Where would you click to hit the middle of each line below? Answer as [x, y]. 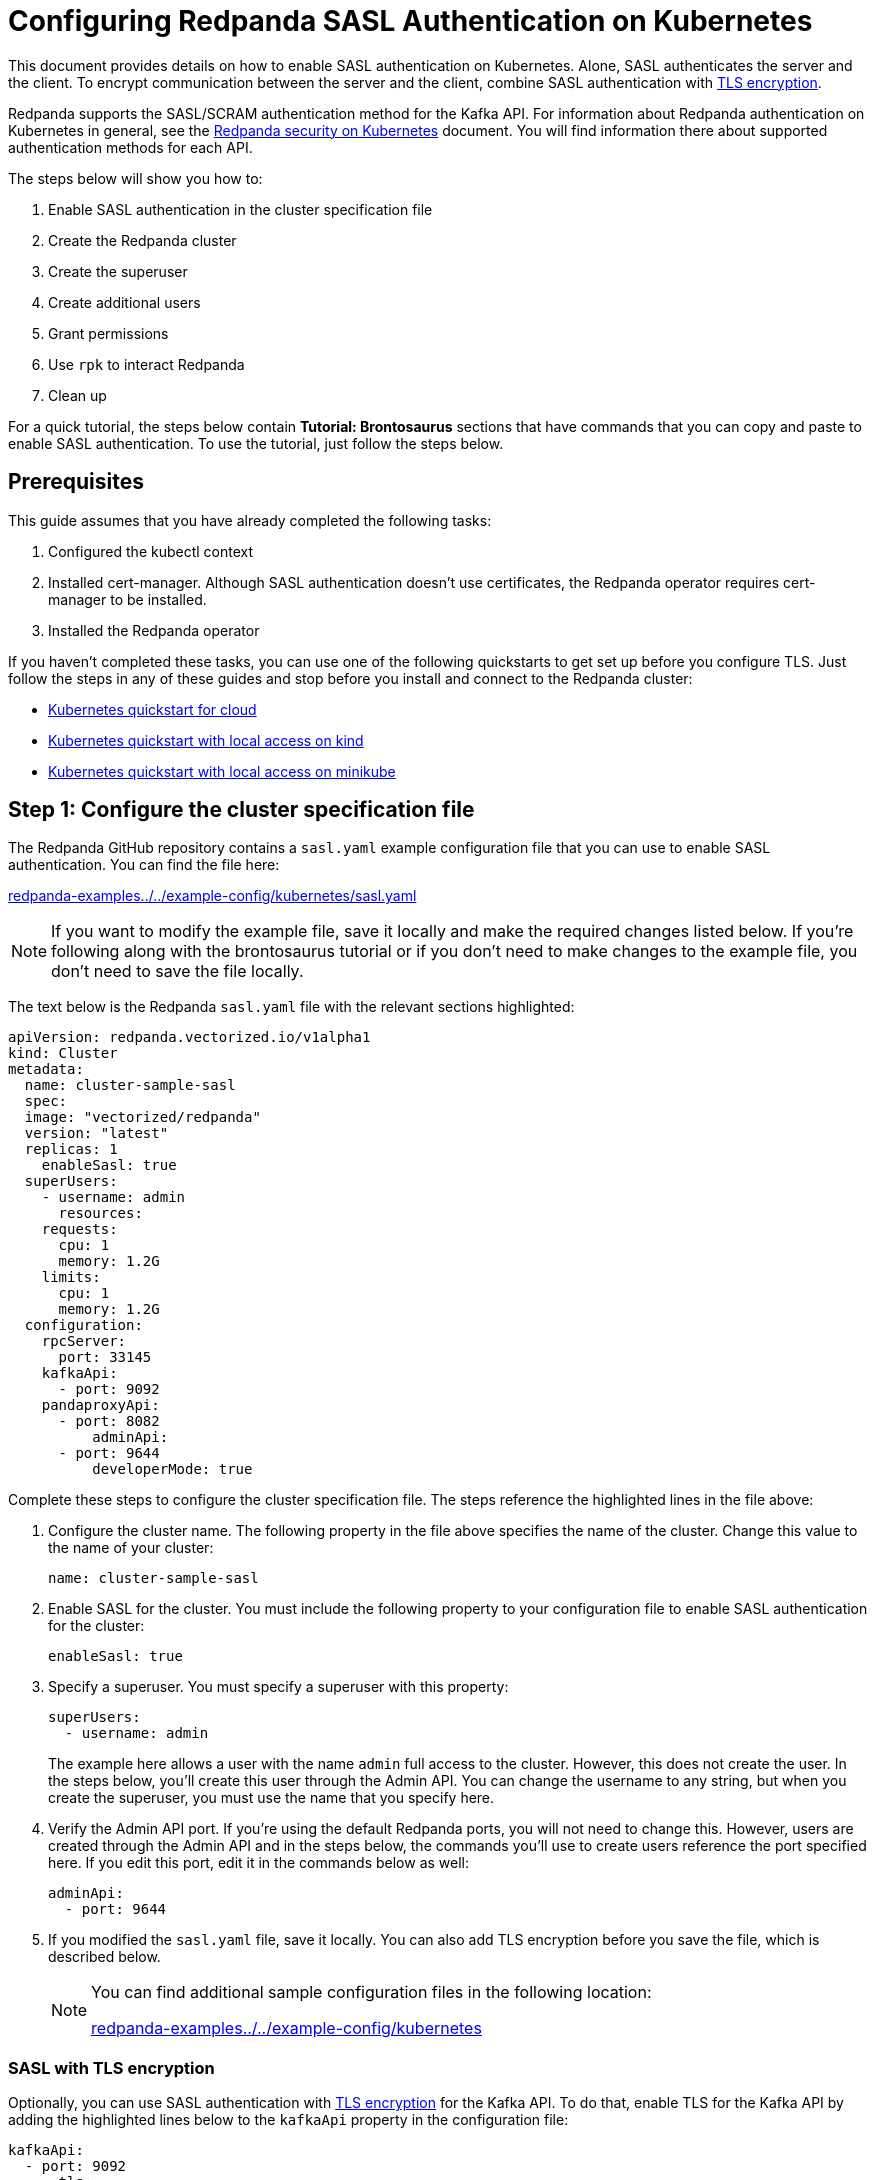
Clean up [77, 395]
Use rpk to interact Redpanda [146, 364]
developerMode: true [172, 1469]
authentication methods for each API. [130, 147]
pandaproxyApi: [100, 1405]
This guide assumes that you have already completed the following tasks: [250, 520]
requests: [79, 1229]
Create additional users [124, 302]
